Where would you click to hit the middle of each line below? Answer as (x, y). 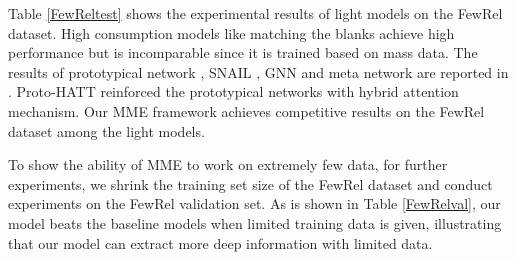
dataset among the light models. (106, 130)
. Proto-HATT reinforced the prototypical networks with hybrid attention (233, 91)
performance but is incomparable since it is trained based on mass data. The (243, 52)
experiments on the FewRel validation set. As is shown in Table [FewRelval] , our (254, 203)
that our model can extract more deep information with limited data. (220, 242)
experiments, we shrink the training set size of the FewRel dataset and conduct (250, 183)
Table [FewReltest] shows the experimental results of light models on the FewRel (255, 13)
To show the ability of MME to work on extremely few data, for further (228, 164)
